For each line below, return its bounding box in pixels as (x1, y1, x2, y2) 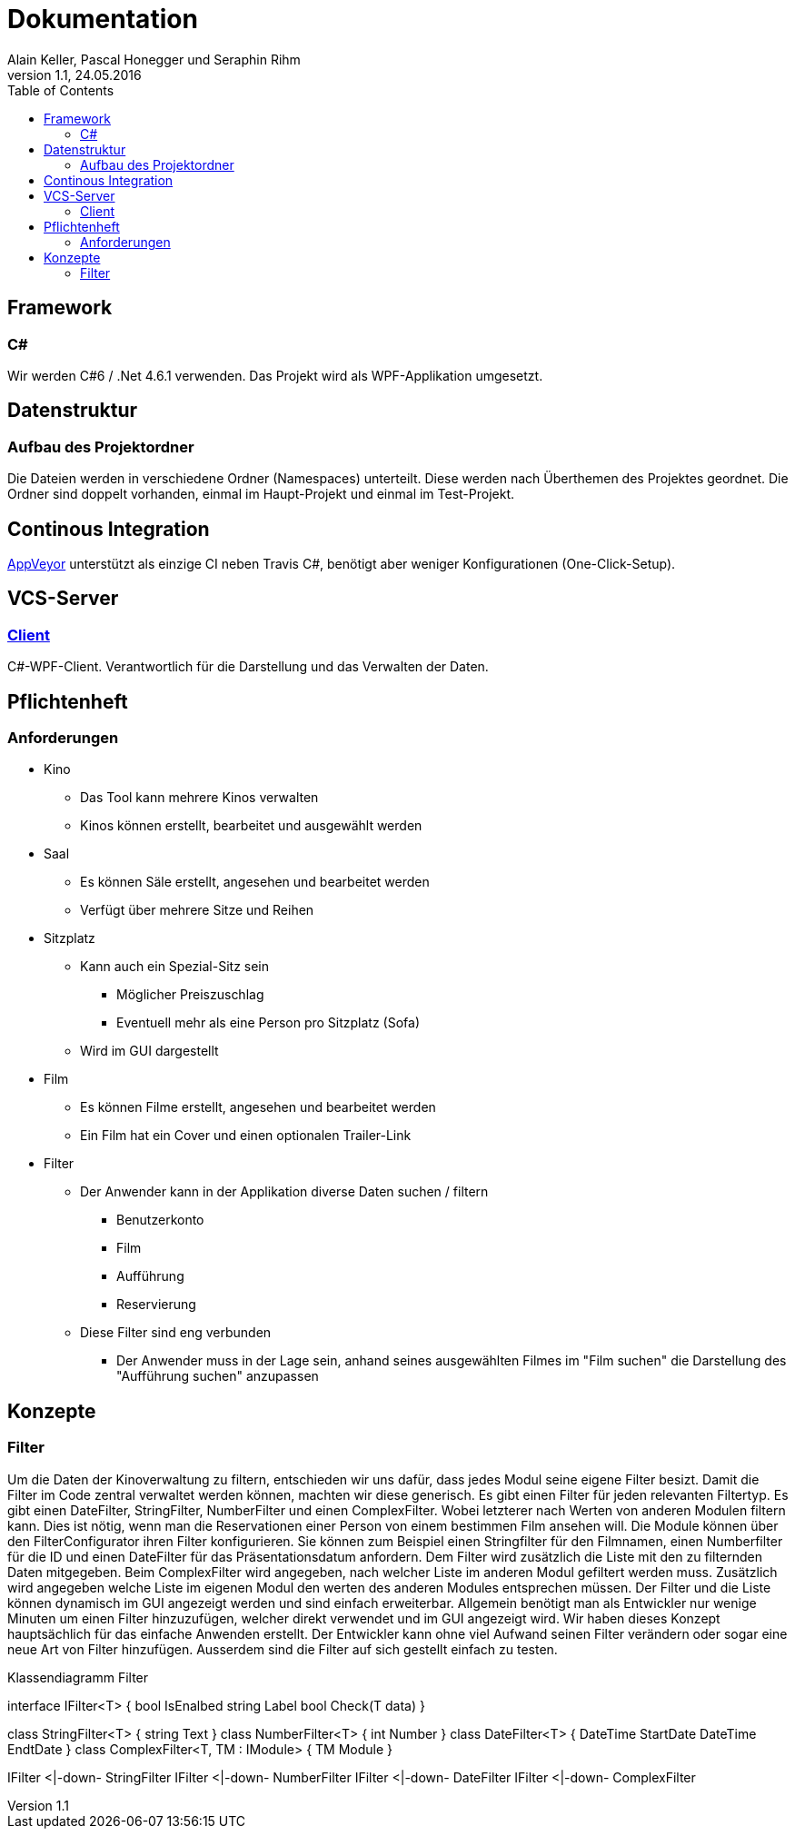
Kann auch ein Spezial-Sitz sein (80, 958, 270, 975)
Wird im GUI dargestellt (80, 1043, 219, 1059)
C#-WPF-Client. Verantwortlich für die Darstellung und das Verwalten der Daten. (7, 659, 489, 675)
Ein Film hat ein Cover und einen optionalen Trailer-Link (80, 1127, 412, 1144)
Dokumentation (7, 4, 198, 35)
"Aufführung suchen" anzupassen (116, 1368, 319, 1384)
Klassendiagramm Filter (7, 1669, 149, 1685)
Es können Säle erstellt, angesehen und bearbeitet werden (80, 874, 430, 890)
